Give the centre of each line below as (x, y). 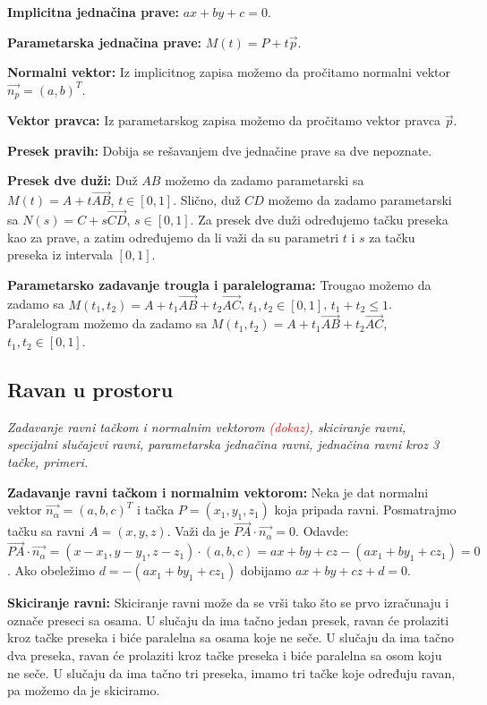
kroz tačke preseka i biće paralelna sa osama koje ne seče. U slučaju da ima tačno (231, 637)
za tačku (392, 237)
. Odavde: (322, 531)
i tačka (155, 510)
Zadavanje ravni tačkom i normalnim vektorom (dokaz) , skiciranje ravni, (207, 426)
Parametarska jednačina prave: (105, 42)
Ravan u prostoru (90, 390)
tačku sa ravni (46, 531)
